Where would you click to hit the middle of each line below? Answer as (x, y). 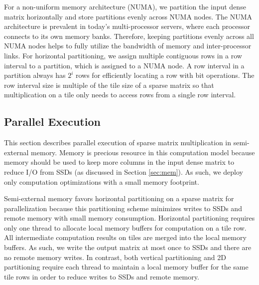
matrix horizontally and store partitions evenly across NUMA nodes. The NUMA (128, 16)
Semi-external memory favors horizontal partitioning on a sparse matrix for (119, 198)
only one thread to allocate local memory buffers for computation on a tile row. (125, 227)
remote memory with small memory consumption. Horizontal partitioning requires (129, 218)
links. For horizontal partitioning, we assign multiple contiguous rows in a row (123, 55)
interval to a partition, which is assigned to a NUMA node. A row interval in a (124, 65)
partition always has (35, 75)
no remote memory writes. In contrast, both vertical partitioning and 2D (115, 257)
